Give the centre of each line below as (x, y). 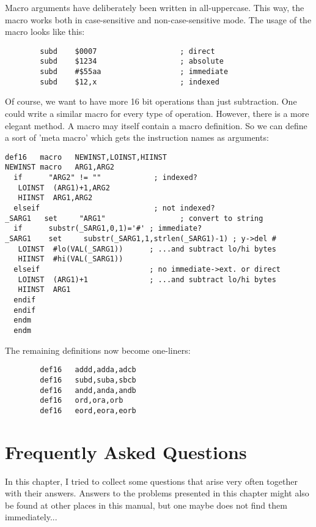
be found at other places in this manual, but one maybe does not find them (146, 505)
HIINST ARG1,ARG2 (55, 198)
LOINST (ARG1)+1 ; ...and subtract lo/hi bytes (147, 279)
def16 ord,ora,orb (82, 401)
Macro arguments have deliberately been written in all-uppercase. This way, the (155, 7)
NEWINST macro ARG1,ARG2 (60, 167)
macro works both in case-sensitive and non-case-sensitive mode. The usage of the (158, 19)
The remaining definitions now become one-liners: (98, 350)
